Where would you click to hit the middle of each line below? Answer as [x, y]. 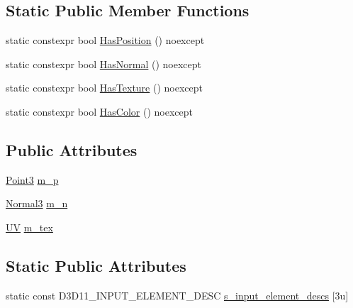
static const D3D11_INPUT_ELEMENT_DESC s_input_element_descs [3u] [177, 295]
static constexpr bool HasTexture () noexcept [104, 88]
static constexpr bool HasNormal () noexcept [104, 64]
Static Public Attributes [96, 265]
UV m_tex [29, 227]
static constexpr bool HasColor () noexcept [99, 111]
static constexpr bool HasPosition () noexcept [105, 40]
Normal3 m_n [37, 203]
